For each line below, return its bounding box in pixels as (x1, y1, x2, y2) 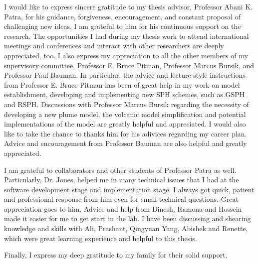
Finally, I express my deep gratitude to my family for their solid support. (4, 250, 228, 260)
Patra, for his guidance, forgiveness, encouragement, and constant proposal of (4, 11, 241, 21)
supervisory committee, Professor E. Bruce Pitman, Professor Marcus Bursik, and (4, 60, 255, 70)
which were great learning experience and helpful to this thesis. (4, 233, 197, 243)
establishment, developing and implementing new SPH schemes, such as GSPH (4, 89, 245, 100)
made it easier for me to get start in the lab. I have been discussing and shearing (4, 213, 251, 224)
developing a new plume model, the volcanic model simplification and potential (4, 109, 246, 119)
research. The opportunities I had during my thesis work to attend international (4, 30, 249, 41)
